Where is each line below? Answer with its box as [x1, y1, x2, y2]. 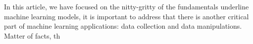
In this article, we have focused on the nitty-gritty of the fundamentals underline [4, 1, 249, 11]
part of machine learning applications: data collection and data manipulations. [4, 21, 242, 31]
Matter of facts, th [4, 30, 60, 41]
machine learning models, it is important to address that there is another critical [4, 11, 249, 21]
